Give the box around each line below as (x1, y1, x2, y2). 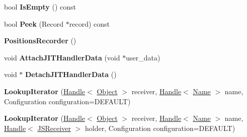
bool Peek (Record (4, 18, 64, 29)
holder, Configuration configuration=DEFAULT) (85, 122, 235, 133)
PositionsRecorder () (4, 35, 76, 46)
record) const (69, 18, 110, 29)
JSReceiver (37, 122, 71, 133)
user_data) (126, 52, 160, 62)
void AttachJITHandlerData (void (4, 52, 120, 62)
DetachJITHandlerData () (25, 69, 117, 80)
